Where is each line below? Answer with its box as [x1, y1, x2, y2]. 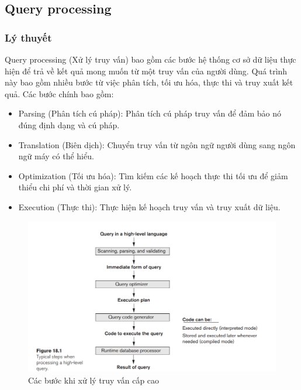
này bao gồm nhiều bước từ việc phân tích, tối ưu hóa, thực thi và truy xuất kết [5, 76, 293, 88]
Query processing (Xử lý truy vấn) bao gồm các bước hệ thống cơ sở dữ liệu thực [5, 53, 296, 65]
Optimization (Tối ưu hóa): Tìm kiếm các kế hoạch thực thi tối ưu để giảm [18, 169, 288, 182]
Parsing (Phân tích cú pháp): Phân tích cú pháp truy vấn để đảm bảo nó [18, 107, 281, 119]
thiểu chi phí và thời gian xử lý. [18, 181, 132, 193]
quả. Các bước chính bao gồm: [5, 87, 114, 100]
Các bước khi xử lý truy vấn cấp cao [28, 374, 160, 386]
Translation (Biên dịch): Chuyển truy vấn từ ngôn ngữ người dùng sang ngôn [18, 138, 296, 150]
